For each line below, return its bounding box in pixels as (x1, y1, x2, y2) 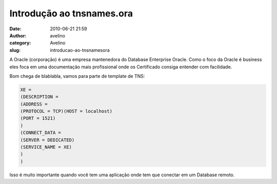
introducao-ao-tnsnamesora (50, 47, 110, 53)
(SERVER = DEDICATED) (20, 137, 75, 143)
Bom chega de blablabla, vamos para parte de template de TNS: (9, 73, 145, 79)
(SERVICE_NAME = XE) (20, 144, 72, 150)
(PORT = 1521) (20, 115, 56, 121)
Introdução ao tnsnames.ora (9, 8, 133, 19)
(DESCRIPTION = (20, 94, 58, 100)
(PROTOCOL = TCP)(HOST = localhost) (20, 108, 113, 114)
